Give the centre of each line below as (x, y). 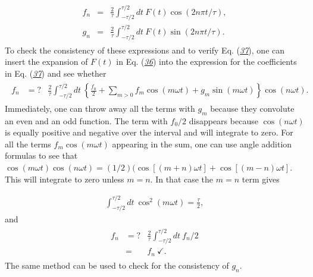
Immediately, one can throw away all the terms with (100, 108)
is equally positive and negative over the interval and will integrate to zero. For (149, 132)
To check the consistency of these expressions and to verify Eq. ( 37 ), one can (145, 50)
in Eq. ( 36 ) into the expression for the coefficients (206, 62)
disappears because (223, 120)
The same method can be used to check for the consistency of (117, 265)
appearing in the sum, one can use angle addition (202, 144)
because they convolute (252, 108)
